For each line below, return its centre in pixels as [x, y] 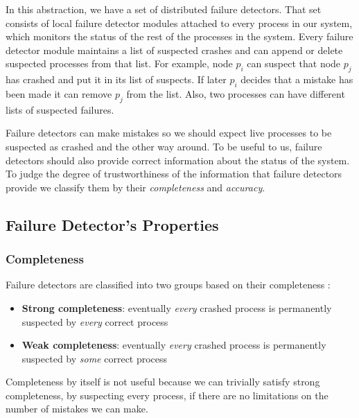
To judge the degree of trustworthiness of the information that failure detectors [174, 174]
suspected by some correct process [95, 358]
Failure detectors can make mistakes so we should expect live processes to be [169, 133]
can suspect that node [294, 63]
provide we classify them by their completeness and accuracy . [135, 187]
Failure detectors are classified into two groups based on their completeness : [168, 285]
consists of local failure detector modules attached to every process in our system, [179, 23]
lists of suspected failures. [60, 109]
